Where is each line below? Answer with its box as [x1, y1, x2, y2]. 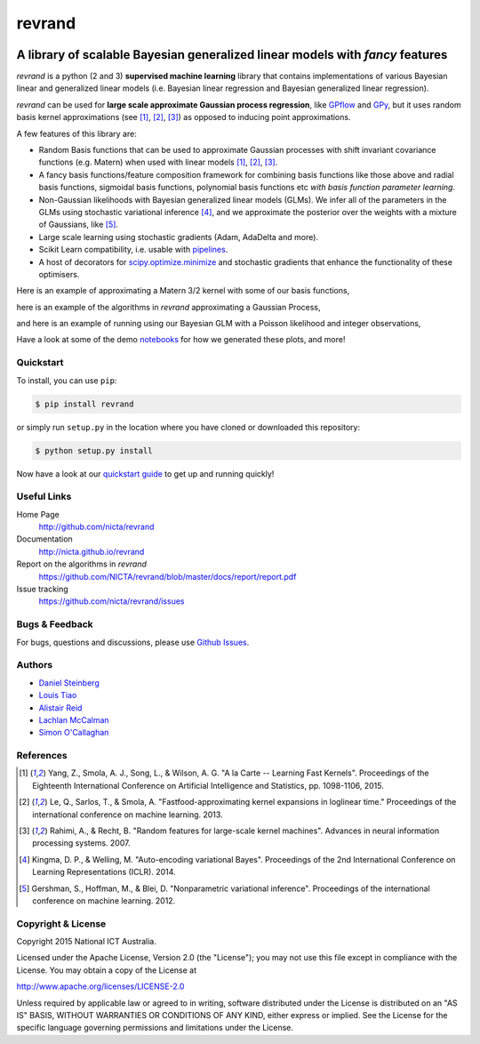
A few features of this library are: [16, 128, 137, 139]
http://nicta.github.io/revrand [38, 546, 145, 557]
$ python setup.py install [35, 446, 153, 455]
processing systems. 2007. [32, 838, 131, 848]
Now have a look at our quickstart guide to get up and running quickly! [16, 468, 275, 479]
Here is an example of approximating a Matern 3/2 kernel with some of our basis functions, [16, 285, 350, 296]
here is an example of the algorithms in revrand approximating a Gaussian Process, [16, 301, 321, 312]
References [16, 750, 68, 762]
